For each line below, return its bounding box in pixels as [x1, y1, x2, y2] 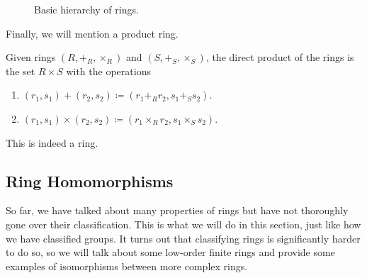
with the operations [66, 63, 151, 78]
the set [6, 63, 35, 78]
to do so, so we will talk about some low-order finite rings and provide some [6, 245, 335, 260]
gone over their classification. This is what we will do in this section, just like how [6, 216, 361, 231]
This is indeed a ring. [6, 135, 98, 150]
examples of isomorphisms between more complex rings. [6, 258, 248, 273]
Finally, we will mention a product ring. [6, 26, 179, 40]
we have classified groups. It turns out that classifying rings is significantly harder [6, 230, 361, 245]
